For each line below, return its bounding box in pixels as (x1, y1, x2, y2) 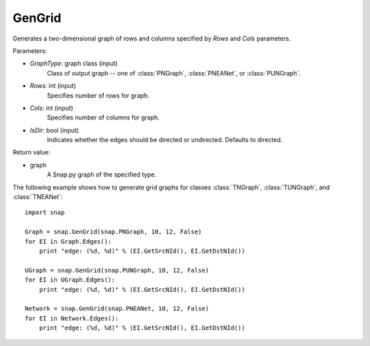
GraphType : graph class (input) (29, 59, 118, 68)
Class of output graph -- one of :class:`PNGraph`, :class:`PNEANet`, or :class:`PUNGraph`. (47, 69, 301, 77)
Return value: (12, 148, 51, 157)
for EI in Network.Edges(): (25, 314, 119, 322)
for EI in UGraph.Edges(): (25, 276, 116, 284)
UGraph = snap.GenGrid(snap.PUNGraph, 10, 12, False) (25, 266, 209, 274)
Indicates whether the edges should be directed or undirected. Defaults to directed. (47, 136, 283, 144)
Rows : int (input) (29, 82, 77, 90)
